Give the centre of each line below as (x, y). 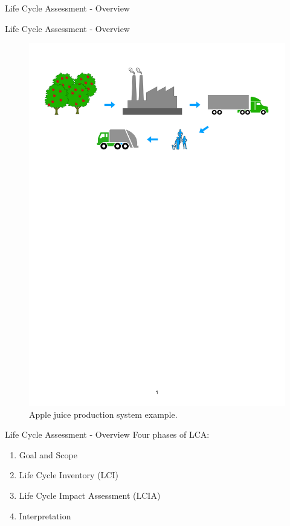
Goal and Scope (48, 454)
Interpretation (45, 515)
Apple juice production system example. (103, 414)
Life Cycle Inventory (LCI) (69, 475)
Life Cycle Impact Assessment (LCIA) (90, 495)
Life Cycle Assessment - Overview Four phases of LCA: (107, 434)
